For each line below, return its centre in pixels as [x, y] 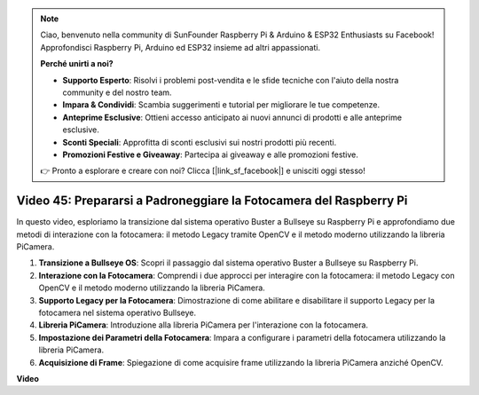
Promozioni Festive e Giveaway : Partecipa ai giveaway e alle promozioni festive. [211, 154]
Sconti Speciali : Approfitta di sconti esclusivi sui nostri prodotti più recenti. [200, 142]
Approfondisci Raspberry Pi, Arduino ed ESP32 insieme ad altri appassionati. [181, 47]
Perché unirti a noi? [77, 64]
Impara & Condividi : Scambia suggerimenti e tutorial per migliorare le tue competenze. [221, 105]
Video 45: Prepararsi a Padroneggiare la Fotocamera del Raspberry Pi [212, 201]
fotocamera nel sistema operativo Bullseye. [118, 312]
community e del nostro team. [117, 92]
